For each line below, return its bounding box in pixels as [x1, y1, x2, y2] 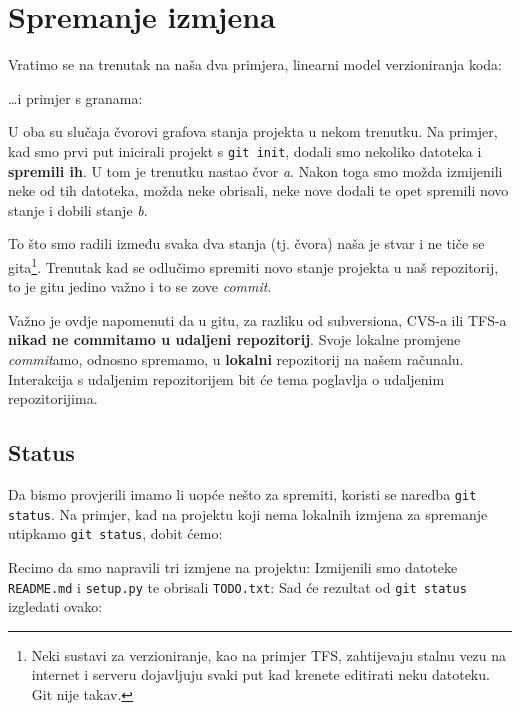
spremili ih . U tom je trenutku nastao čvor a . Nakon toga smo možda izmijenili [8, 160, 503, 181]
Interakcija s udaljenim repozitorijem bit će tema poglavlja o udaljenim [8, 368, 445, 389]
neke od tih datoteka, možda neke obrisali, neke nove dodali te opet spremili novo [8, 180, 509, 201]
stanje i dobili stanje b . [8, 199, 148, 220]
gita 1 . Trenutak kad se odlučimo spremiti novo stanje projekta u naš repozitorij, [8, 253, 499, 277]
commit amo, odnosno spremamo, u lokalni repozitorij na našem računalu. [8, 348, 464, 369]
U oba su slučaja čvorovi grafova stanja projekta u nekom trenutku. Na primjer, [8, 121, 498, 142]
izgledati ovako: [8, 596, 103, 617]
